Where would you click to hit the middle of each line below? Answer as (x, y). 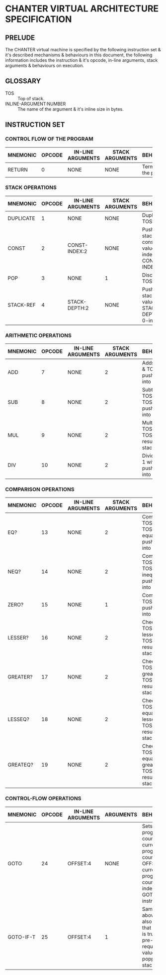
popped (151, 959)
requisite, (153, 946)
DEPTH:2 (78, 308)
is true (149, 934)
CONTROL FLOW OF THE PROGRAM (49, 139)
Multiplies (153, 423)
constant (152, 242)
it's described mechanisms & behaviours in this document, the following (79, 55)
